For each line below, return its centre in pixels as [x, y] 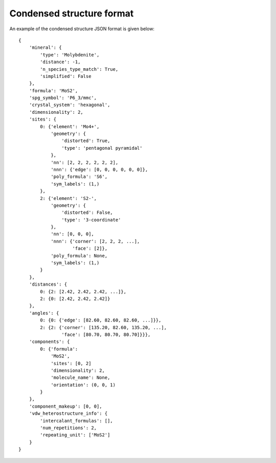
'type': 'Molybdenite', [70, 55]
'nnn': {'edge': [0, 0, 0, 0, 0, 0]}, [99, 169]
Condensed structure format [72, 13]
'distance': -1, [60, 62]
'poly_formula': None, [79, 256]
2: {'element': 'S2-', [68, 198]
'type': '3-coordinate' [91, 220]
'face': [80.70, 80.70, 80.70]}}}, [106, 334]
